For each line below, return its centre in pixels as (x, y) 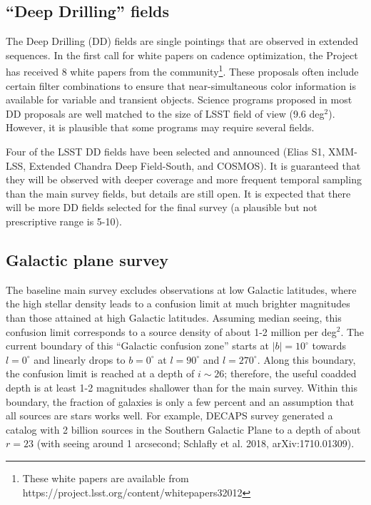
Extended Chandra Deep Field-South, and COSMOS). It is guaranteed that (195, 165)
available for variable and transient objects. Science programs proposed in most (179, 100)
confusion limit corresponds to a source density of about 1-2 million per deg (171, 331)
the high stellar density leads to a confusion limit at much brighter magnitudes (178, 303)
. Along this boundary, (306, 359)
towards (329, 346)
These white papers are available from (106, 478)
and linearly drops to (80, 359)
